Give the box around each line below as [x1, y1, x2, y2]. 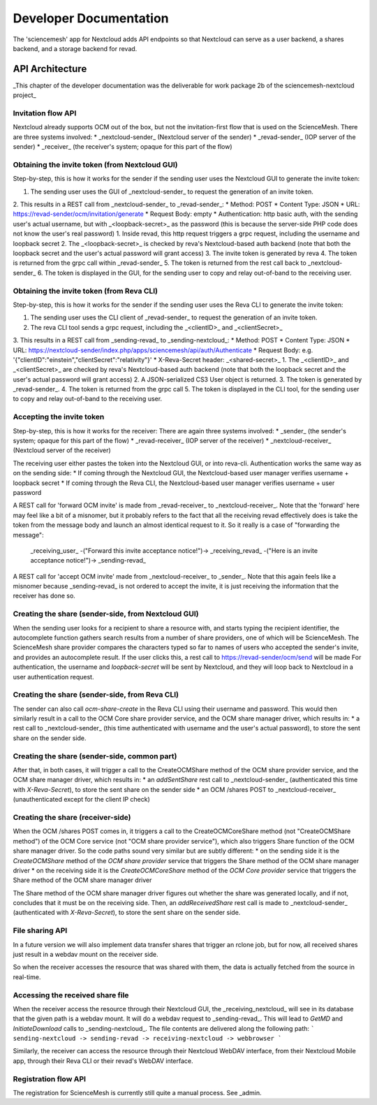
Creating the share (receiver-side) [13, 812, 132, 822]
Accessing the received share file [13, 990, 129, 999]
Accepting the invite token [13, 412, 105, 422]
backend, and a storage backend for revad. [13, 44, 138, 52]
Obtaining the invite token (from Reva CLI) [13, 286, 158, 296]
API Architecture [13, 63, 87, 75]
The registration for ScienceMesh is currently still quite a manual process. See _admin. [13, 1089, 262, 1097]
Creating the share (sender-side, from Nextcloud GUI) [13, 609, 199, 619]
